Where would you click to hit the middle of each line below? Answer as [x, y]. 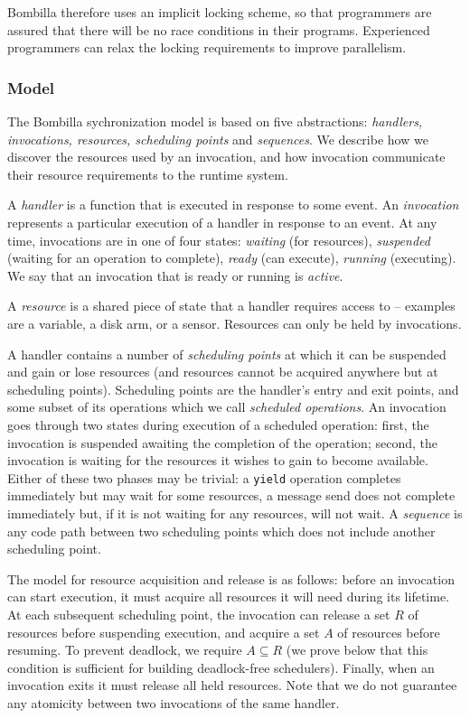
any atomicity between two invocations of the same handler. [174, 702]
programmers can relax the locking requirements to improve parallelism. [207, 47]
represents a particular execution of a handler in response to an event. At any [222, 222]
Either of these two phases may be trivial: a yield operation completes [204, 477]
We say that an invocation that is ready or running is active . [175, 275]
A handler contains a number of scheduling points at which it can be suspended [227, 354]
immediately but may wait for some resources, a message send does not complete [231, 495]
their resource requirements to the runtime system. [148, 174]
